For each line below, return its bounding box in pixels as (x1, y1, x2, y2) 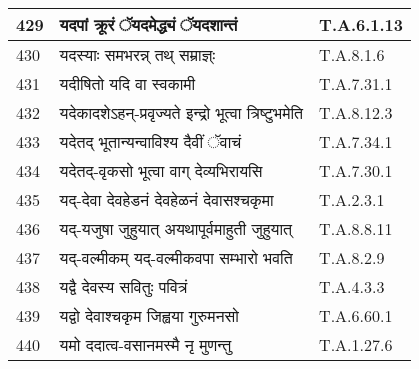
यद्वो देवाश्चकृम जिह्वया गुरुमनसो (59, 304, 239, 327)
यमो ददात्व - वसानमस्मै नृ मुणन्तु (59, 333, 232, 356)
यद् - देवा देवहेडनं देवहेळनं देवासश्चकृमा (59, 188, 274, 211)
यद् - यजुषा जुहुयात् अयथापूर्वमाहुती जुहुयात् (59, 217, 293, 240)
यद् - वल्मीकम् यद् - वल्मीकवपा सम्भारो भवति (59, 246, 293, 269)
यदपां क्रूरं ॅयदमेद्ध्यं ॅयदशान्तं (59, 13, 238, 36)
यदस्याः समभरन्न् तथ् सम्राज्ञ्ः (59, 43, 216, 66)
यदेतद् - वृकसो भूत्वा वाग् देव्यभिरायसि (59, 159, 263, 182)
